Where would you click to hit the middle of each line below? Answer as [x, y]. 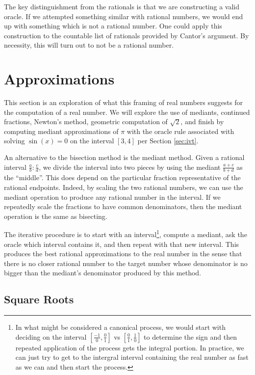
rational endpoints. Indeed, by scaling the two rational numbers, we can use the [124, 187]
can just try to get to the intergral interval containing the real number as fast [132, 357]
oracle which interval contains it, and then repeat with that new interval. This [122, 244]
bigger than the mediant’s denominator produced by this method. [103, 273]
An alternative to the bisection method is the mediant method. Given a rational [124, 157]
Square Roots [39, 299]
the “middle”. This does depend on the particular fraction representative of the [122, 177]
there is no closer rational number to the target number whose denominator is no [126, 263]
